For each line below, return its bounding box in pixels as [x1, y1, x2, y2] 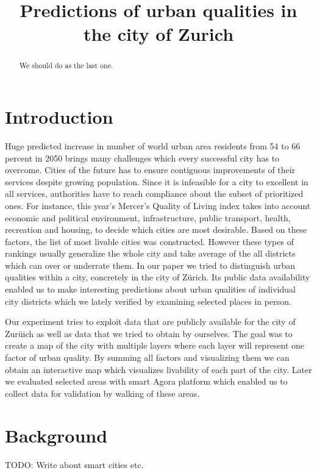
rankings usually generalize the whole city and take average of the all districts [5, 247, 296, 260]
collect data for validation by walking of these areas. [5, 386, 200, 399]
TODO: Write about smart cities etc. [5, 458, 144, 471]
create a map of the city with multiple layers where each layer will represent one [5, 339, 305, 352]
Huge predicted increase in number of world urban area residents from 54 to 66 [5, 139, 301, 152]
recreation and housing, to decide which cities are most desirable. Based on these [5, 223, 307, 236]
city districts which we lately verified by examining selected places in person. [5, 294, 291, 307]
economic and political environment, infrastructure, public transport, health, [5, 211, 291, 224]
